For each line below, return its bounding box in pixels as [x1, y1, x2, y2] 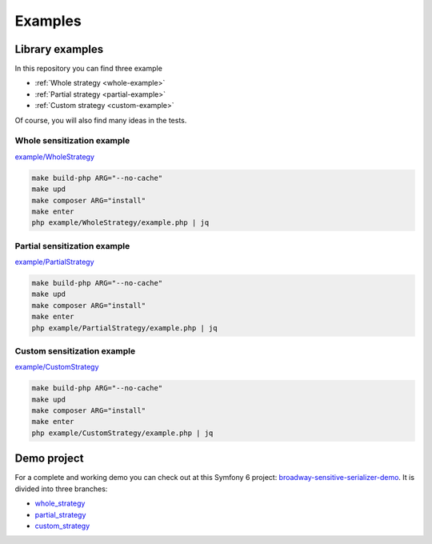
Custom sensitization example [14, 345, 136, 356]
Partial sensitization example [14, 240, 130, 251]
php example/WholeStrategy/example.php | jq [31, 218, 210, 227]
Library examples [14, 42, 104, 56]
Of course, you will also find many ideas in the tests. [14, 115, 187, 125]
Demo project [14, 452, 84, 466]
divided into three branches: [14, 484, 108, 494]
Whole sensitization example [14, 135, 130, 146]
